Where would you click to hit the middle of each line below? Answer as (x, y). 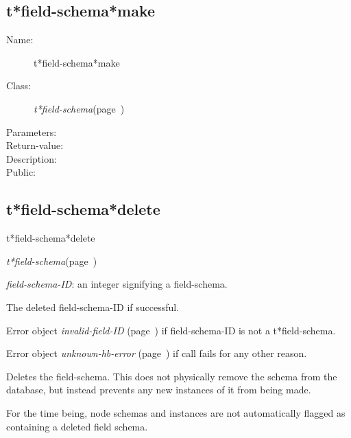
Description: (32, 158)
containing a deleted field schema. (77, 426)
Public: (21, 172)
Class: (19, 85)
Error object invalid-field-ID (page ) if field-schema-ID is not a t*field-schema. (171, 330)
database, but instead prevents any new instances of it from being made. (159, 390)
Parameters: (32, 131)
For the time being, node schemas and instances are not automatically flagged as (176, 412)
